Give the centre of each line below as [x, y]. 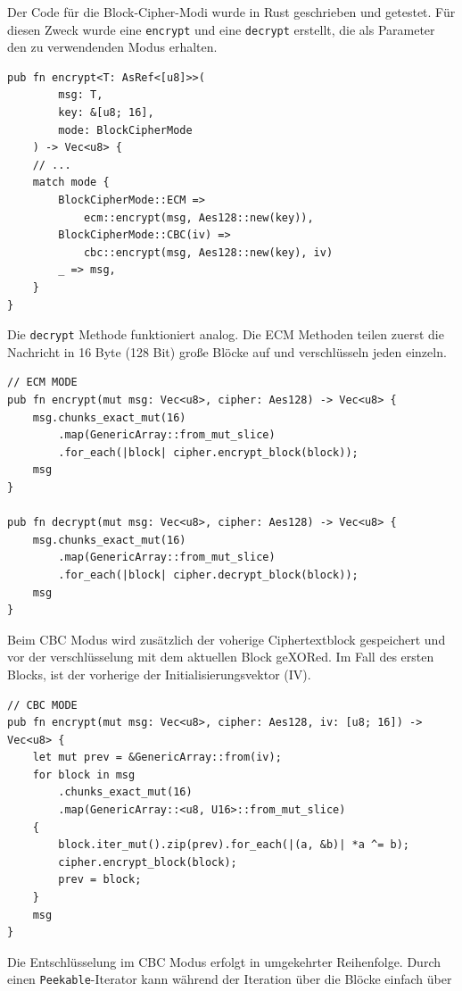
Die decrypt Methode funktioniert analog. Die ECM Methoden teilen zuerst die [226, 334]
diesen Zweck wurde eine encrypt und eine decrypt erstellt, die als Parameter [221, 29]
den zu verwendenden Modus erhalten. [112, 47]
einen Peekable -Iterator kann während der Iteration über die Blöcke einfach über [230, 979]
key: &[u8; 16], [106, 113]
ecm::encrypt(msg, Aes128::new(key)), [198, 217]
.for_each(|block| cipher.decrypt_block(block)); [208, 575]
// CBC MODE [42, 705]
